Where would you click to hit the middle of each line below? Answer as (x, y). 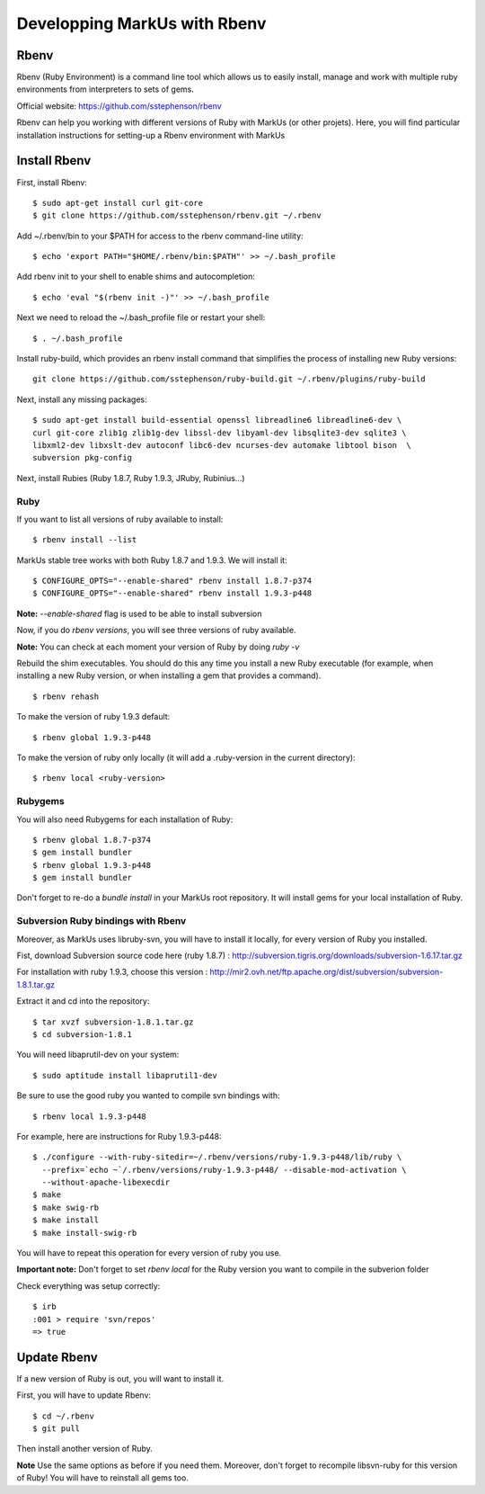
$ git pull (57, 1429)
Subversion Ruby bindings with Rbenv (101, 921)
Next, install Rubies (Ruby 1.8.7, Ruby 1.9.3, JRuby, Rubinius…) (131, 478)
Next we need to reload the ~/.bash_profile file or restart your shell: (141, 318)
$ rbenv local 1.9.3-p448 (90, 1116)
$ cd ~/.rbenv (63, 1416)
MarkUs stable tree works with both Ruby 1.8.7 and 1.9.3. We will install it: (152, 560)
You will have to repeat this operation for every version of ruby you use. (149, 1253)
